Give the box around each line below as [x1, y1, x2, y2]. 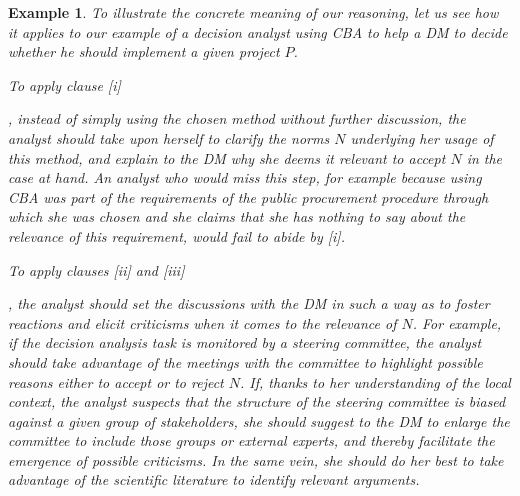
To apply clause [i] [8, 74, 121, 95]
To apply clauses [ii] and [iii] [8, 259, 185, 280]
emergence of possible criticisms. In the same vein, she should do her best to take [8, 449, 504, 470]
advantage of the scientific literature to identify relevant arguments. [8, 469, 420, 490]
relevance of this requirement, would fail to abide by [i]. [8, 225, 345, 246]
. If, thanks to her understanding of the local [240, 371, 511, 392]
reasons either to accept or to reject [8, 371, 224, 392]
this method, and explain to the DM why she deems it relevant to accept [8, 147, 446, 168]
